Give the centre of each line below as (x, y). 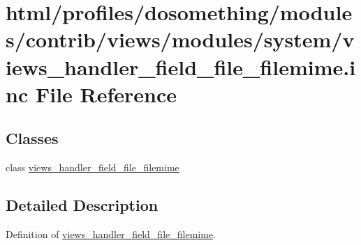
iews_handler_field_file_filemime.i (181, 66)
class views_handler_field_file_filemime (93, 167)
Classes (32, 138)
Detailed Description (82, 205)
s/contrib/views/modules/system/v (180, 39)
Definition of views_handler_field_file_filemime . (111, 234)
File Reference (106, 94)
